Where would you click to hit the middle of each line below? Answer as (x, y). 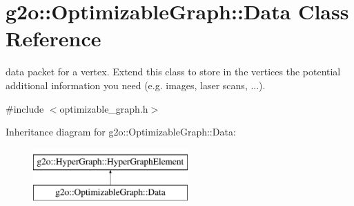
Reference (53, 38)
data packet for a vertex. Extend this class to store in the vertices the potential (173, 72)
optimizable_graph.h (104, 108)
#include (25, 108)
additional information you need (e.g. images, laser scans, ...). (136, 85)
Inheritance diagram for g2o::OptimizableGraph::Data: (121, 132)
